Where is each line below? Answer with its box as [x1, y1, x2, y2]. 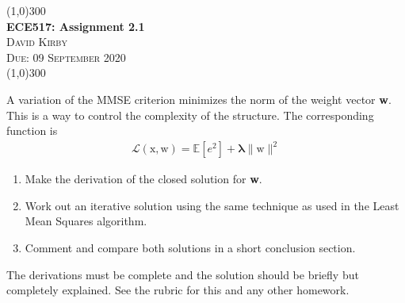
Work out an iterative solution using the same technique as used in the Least [25, 197, 399, 213]
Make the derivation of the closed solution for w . [25, 171, 262, 187]
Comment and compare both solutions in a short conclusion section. [25, 240, 356, 256]
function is [6, 122, 58, 139]
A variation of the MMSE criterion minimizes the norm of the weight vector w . [6, 90, 392, 107]
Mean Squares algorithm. [25, 213, 147, 229]
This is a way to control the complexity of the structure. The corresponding [6, 106, 374, 123]
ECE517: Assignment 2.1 [6, 17, 145, 34]
